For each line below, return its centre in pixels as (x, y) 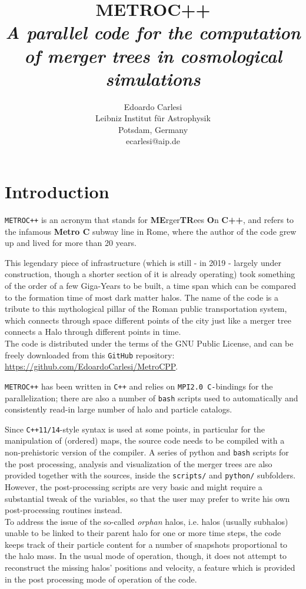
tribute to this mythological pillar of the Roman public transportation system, (146, 309)
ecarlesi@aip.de (153, 141)
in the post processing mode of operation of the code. (101, 579)
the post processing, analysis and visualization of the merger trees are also (139, 463)
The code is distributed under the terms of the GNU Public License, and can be (149, 343)
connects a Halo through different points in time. (93, 332)
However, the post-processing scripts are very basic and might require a (134, 486)
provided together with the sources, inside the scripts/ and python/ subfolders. (150, 475)
